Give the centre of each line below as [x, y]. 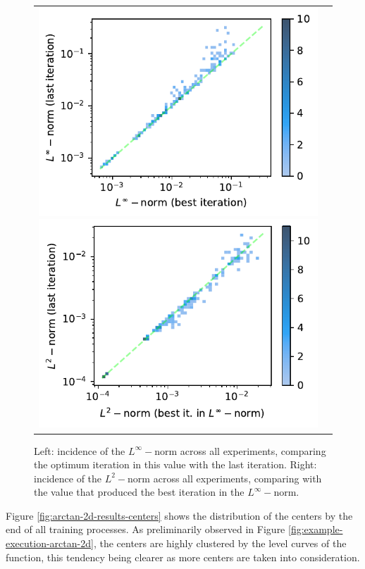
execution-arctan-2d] [50, 543]
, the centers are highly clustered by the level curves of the [220, 543]
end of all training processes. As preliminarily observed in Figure [146, 529]
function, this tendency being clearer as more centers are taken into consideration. [183, 557]
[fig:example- [316, 529]
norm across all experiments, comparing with [225, 478]
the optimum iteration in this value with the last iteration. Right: [175, 464]
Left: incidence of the [80, 450]
